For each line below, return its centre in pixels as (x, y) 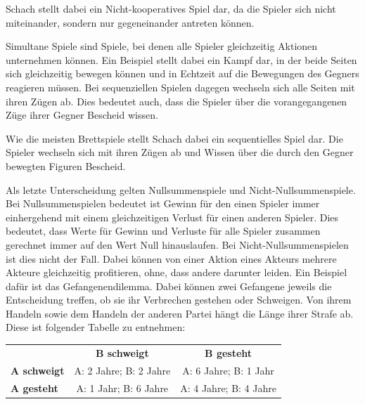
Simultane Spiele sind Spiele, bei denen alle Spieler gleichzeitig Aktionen (162, 46)
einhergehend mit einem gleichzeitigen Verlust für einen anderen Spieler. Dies (172, 217)
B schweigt (122, 352)
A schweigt (38, 370)
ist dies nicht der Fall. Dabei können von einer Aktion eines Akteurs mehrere (171, 258)
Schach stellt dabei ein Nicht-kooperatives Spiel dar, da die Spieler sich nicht (171, 8)
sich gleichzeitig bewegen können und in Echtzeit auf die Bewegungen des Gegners (182, 73)
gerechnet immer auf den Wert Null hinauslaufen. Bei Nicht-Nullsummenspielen (177, 244)
